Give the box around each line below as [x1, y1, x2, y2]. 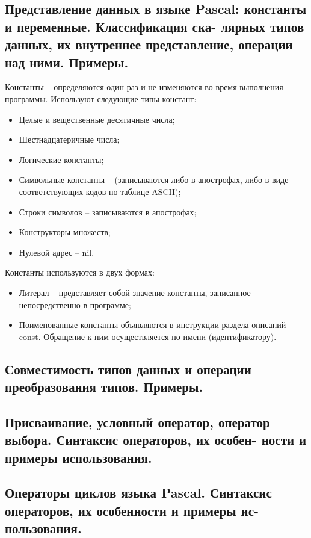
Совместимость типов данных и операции [5, 359, 251, 378]
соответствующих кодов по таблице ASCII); [19, 185, 181, 197]
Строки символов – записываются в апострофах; [19, 205, 197, 218]
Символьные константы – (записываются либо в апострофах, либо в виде [19, 173, 289, 186]
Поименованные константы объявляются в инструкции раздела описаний [19, 318, 286, 331]
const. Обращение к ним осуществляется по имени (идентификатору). [19, 330, 277, 342]
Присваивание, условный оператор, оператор [5, 412, 270, 431]
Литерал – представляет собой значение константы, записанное [19, 286, 251, 298]
